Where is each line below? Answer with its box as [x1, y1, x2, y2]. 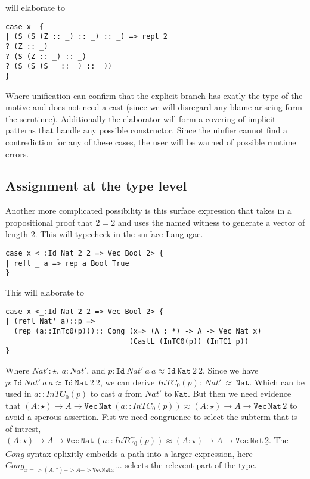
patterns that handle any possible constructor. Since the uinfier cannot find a [5, 124, 288, 136]
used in [5, 387, 32, 400]
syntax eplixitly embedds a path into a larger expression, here [27, 447, 253, 459]
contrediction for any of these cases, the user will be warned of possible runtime [5, 135, 296, 148]
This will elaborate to [5, 286, 84, 298]
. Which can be [249, 375, 305, 388]
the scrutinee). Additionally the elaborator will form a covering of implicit [5, 112, 276, 125]
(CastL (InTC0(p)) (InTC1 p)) [129, 337, 249, 346]
